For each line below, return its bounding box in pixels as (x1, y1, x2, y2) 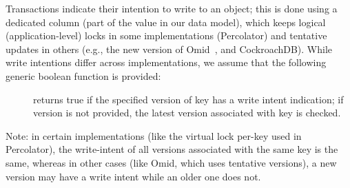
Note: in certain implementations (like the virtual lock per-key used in (6, 128, 302, 143)
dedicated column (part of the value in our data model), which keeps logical (6, 14, 326, 29)
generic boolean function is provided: (6, 68, 161, 83)
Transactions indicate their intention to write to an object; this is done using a (6, 1, 338, 15)
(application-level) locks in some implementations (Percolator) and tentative (6, 28, 327, 43)
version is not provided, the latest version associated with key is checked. (33, 105, 341, 120)
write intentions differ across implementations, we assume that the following (6, 55, 327, 70)
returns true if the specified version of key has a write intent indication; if (33, 92, 344, 106)
